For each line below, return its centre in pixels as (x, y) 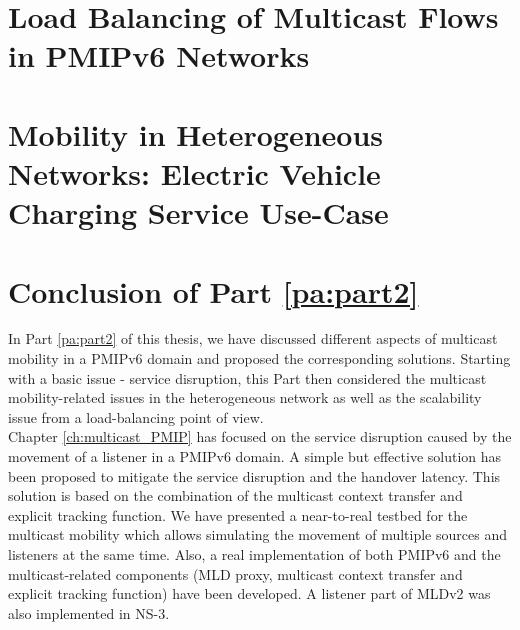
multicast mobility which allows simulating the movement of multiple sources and (257, 534)
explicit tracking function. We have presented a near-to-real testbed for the (238, 514)
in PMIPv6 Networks (159, 55)
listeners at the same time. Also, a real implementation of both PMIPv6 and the (254, 553)
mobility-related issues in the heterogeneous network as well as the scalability (245, 397)
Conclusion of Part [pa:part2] (213, 290)
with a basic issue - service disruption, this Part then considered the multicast (247, 377)
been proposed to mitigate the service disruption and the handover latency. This (254, 475)
